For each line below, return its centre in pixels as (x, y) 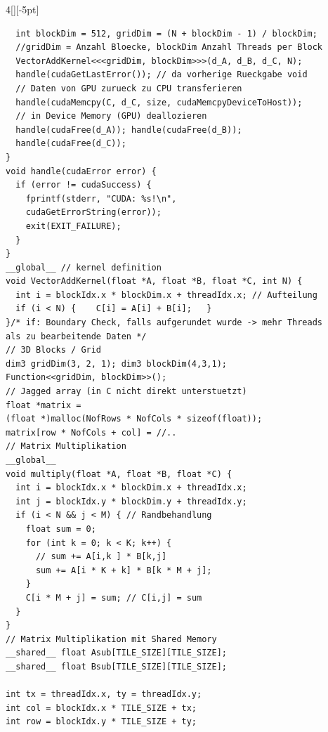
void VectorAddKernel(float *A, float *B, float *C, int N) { (154, 281)
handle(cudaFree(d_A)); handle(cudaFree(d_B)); (129, 130)
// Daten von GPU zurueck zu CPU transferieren (129, 88)
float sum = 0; (61, 529)
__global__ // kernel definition (84, 267)
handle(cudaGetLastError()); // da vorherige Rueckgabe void (162, 75)
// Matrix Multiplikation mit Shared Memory (111, 639)
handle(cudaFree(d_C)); (71, 144)
